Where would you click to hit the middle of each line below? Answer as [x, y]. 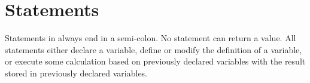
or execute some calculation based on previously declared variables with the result [155, 61]
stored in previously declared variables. [76, 73]
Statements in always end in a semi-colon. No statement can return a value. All [151, 38]
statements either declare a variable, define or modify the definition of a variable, [154, 49]
